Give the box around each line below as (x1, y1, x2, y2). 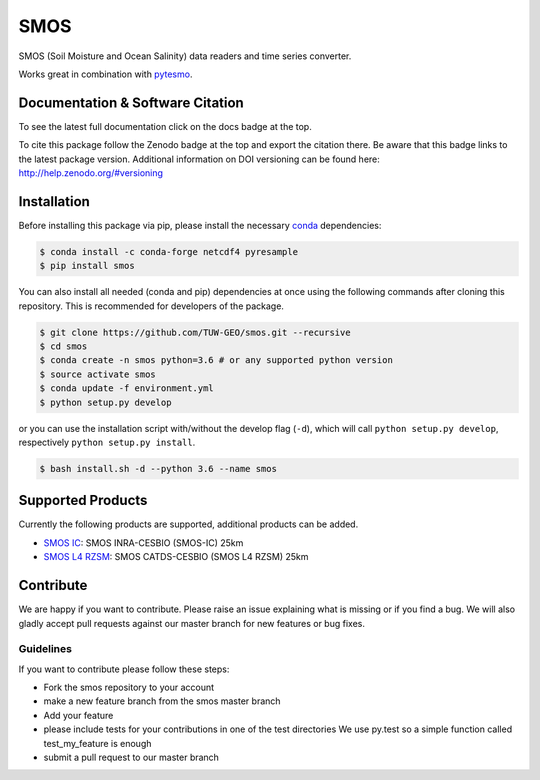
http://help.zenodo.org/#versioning (18, 167, 164, 179)
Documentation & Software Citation (18, 94, 244, 111)
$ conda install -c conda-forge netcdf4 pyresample (39, 246, 299, 257)
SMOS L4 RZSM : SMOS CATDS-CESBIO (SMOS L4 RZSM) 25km (43, 551, 309, 563)
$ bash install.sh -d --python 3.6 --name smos (39, 463, 277, 474)
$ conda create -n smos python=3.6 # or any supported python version (39, 355, 394, 366)
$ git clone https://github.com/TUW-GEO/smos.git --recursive (39, 326, 351, 338)
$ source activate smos (39, 368, 157, 380)
